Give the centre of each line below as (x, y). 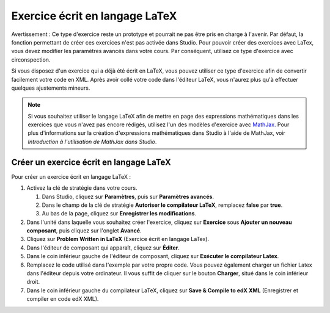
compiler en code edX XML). (63, 299)
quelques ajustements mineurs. (51, 88)
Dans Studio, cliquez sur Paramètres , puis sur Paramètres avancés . (128, 196)
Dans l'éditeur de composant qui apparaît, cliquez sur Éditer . (103, 248)
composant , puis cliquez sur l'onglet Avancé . (84, 231)
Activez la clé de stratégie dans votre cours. (82, 188)
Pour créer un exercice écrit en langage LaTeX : (71, 176)
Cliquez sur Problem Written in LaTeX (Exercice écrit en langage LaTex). (118, 239)
